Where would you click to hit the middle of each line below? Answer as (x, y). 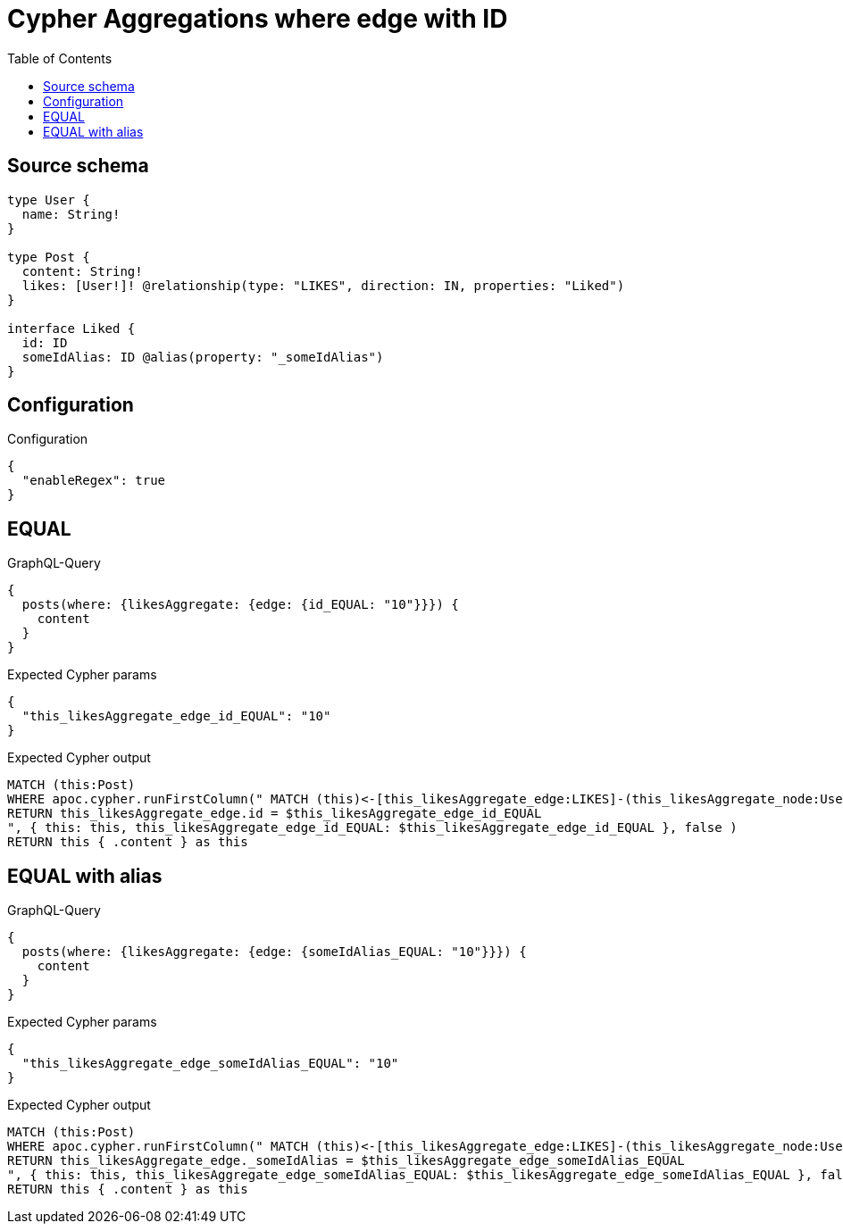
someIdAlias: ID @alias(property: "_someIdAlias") (203, 357)
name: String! (71, 214)
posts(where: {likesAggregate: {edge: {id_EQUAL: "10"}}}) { (240, 605)
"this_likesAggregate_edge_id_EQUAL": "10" (176, 716)
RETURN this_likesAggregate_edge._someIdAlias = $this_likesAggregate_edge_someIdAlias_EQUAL (346, 1161)
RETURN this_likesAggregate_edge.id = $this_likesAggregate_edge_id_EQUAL (275, 814)
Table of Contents (60, 58)
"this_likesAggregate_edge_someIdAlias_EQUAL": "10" (210, 1064)
